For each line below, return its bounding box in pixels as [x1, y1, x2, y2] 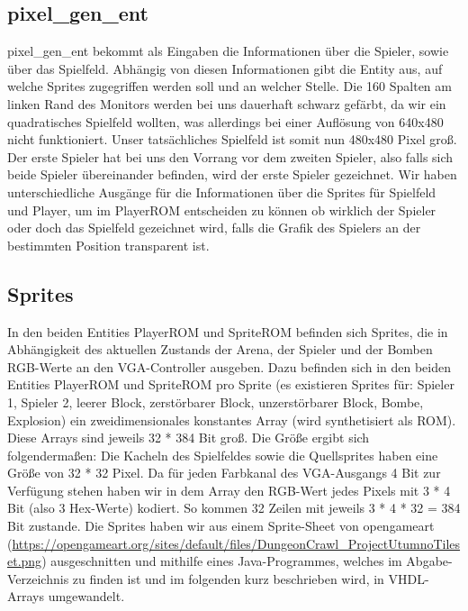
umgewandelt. [48, 587, 125, 606]
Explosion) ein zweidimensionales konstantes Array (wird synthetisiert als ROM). [7, 410, 456, 429]
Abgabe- [406, 552, 453, 570]
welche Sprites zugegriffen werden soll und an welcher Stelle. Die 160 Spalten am [7, 77, 452, 96]
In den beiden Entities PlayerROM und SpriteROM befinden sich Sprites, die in [7, 322, 448, 341]
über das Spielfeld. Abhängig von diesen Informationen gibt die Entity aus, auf [7, 59, 443, 78]
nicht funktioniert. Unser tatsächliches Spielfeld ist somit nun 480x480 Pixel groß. [7, 130, 457, 149]
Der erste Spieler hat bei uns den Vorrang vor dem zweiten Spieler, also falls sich [7, 147, 454, 166]
